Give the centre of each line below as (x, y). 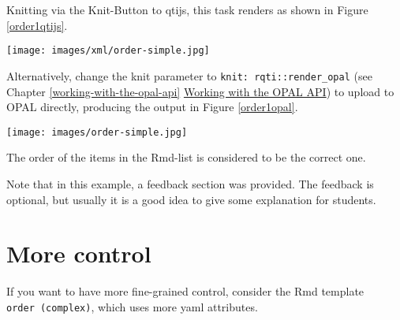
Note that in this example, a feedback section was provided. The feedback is (190, 183)
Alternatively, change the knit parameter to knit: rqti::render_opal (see (189, 75)
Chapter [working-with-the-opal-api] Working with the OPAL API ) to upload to (200, 91)
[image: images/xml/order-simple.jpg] (108, 51)
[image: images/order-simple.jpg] (97, 132)
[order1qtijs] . (37, 25)
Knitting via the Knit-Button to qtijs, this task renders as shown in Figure (187, 9)
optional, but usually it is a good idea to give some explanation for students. (191, 199)
